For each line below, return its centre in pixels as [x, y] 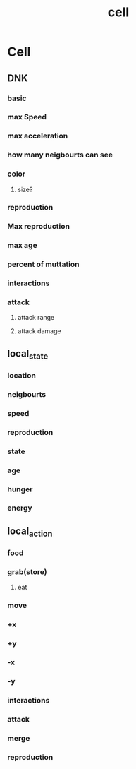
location [22, 375]
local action [30, 532]
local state [28, 354]
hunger [20, 489]
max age [22, 246]
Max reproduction [39, 227]
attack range [36, 318]
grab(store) [27, 571]
